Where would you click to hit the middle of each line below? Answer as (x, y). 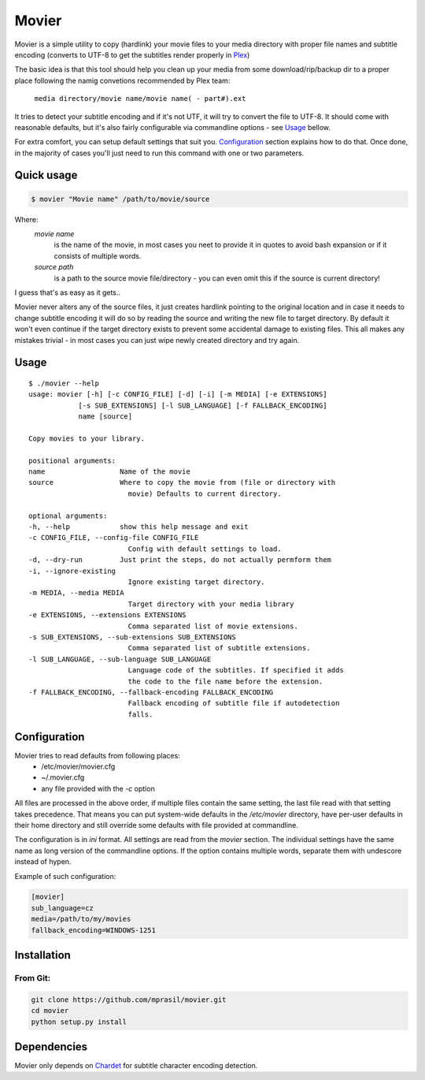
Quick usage (46, 175)
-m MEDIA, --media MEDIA (76, 593)
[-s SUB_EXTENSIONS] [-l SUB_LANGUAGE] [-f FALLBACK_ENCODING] (203, 405)
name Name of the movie (109, 472)
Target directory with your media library (211, 604)
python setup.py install (79, 1022)
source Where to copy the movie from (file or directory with (182, 482)
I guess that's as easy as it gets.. (68, 292)
